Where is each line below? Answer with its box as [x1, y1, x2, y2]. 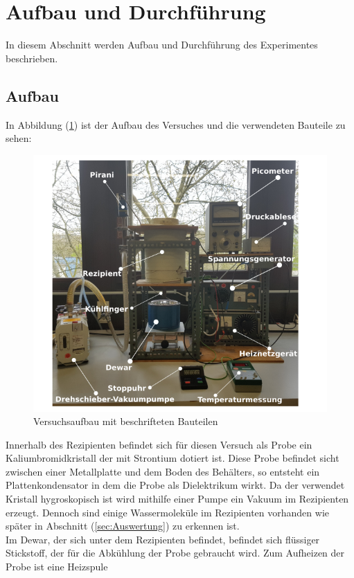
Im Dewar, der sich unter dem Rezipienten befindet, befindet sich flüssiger [6, 532, 320, 546]
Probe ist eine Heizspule [6, 559, 108, 574]
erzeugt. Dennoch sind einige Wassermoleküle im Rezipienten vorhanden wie [6, 505, 329, 519]
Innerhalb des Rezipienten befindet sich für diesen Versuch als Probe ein [6, 437, 312, 451]
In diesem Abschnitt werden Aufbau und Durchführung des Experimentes [6, 37, 318, 52]
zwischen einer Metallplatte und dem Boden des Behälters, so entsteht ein [6, 464, 320, 478]
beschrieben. [6, 51, 58, 65]
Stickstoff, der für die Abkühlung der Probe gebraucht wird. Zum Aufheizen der [6, 545, 345, 560]
